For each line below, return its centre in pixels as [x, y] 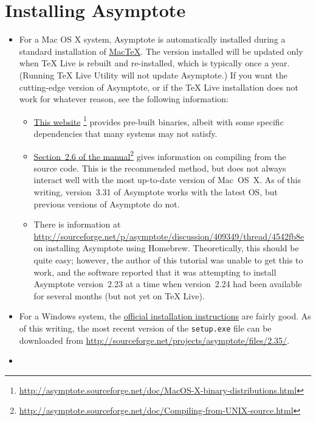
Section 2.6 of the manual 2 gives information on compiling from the [160, 155]
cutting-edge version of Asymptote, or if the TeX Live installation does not [159, 87]
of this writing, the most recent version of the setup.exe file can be [145, 328]
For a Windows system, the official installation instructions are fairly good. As [165, 316]
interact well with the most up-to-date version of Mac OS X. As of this [167, 180]
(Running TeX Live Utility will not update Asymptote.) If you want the [153, 75]
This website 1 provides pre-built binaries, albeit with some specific [159, 120]
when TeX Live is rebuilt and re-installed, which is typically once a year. [154, 63]
